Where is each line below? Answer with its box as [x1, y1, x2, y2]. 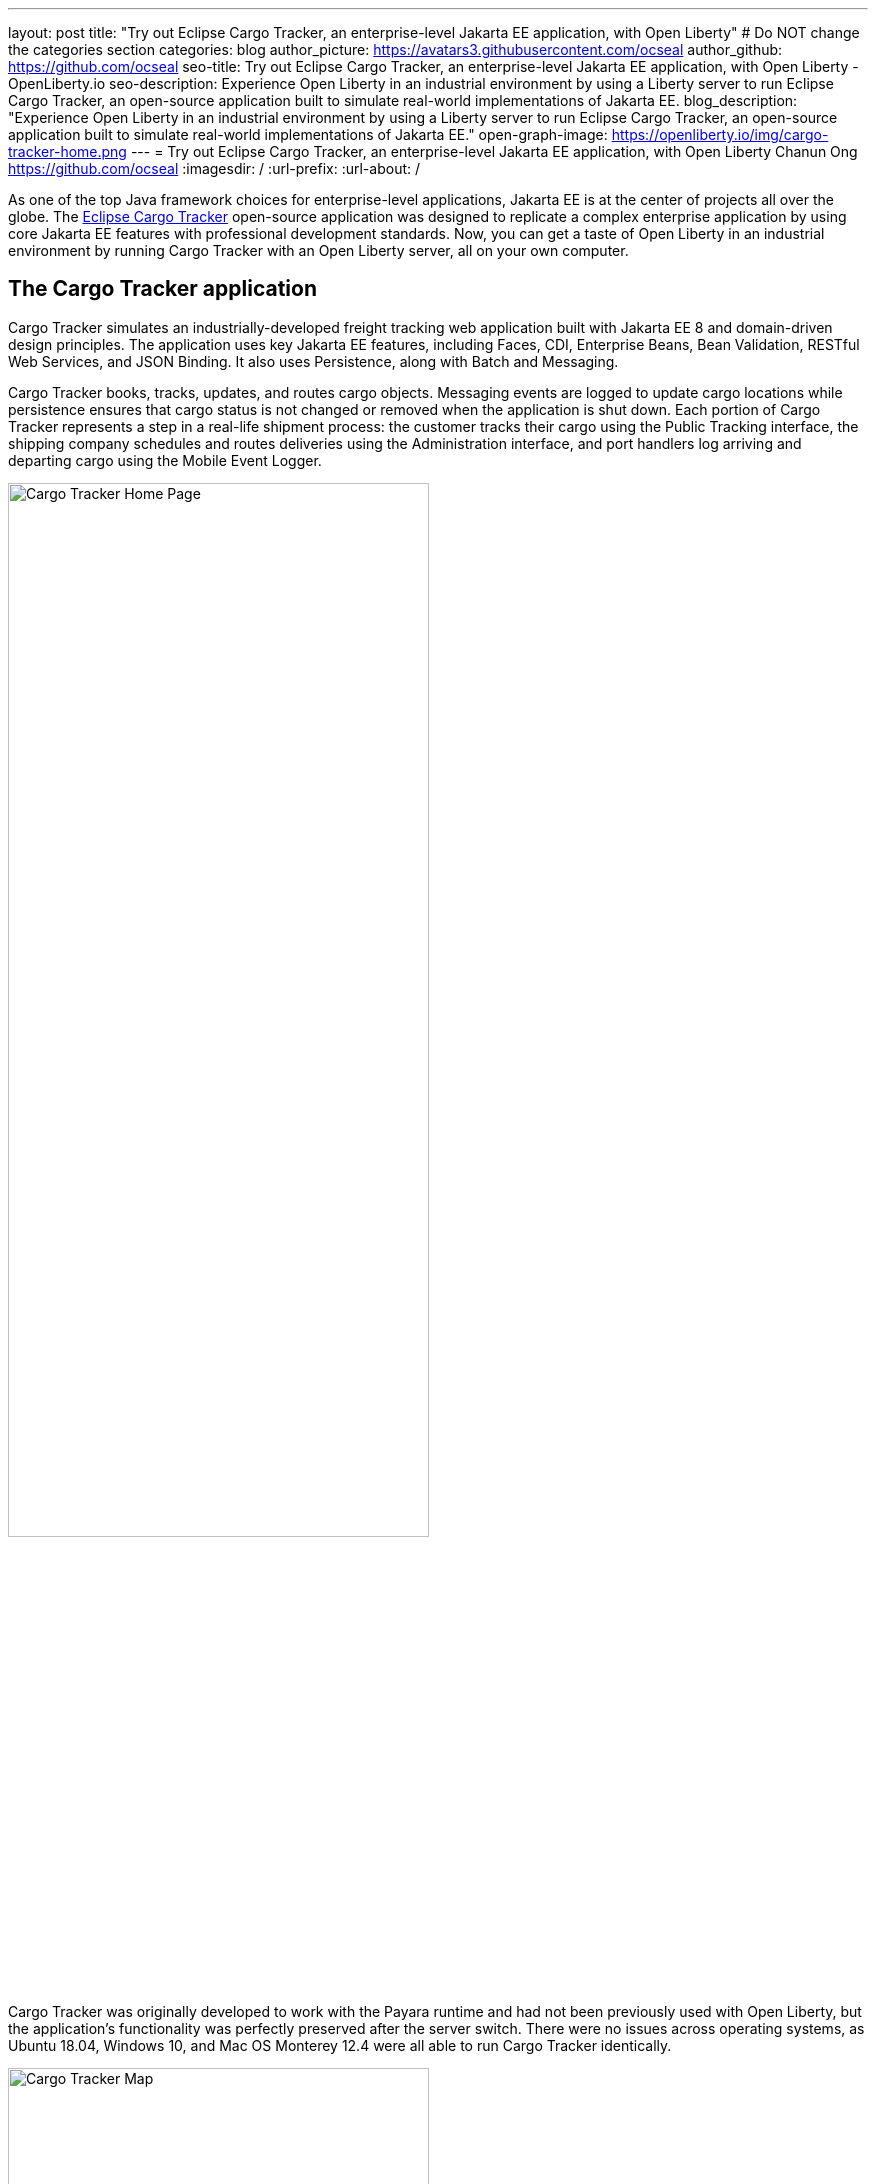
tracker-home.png [8, 143, 127, 160]
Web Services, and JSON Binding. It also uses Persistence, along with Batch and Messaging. [8, 352, 619, 370]
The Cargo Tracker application [8, 276, 317, 302]
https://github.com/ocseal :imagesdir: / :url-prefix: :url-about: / [8, 160, 421, 177]
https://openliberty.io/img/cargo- [611, 126, 829, 143]
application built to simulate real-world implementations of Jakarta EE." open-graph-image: [8, 126, 608, 143]
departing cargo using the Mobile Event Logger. [8, 451, 322, 469]
